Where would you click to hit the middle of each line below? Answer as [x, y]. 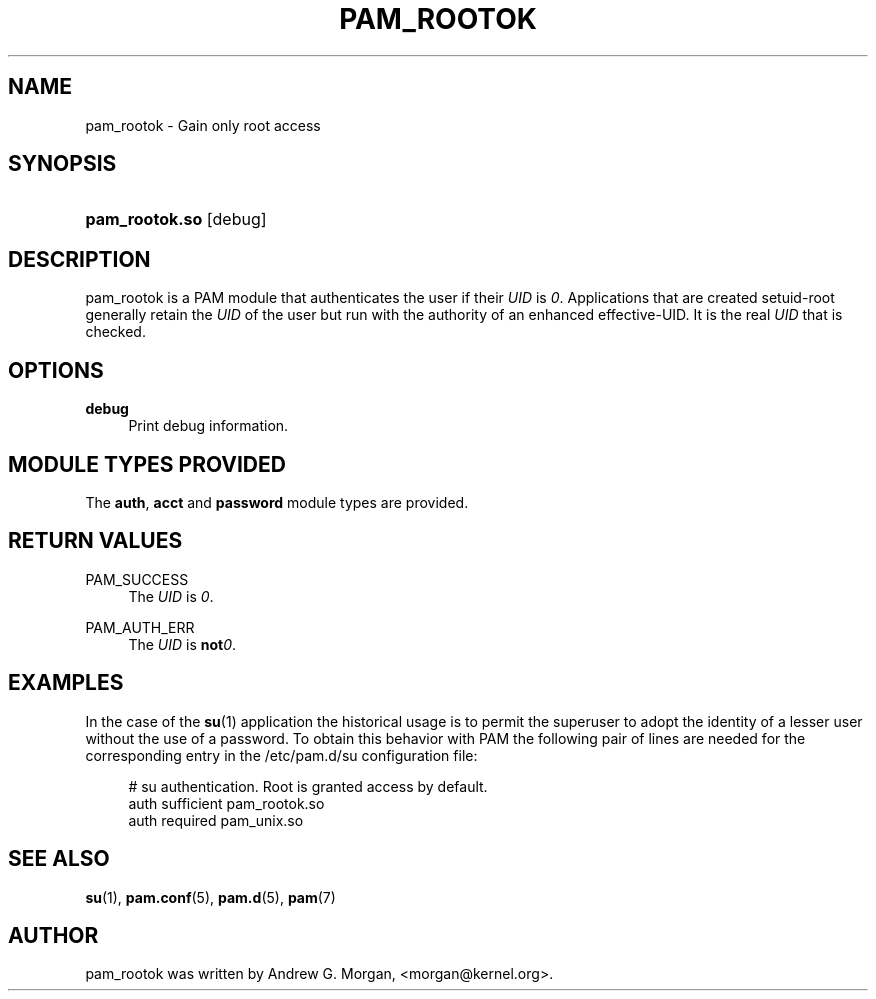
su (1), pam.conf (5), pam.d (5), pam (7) [210, 897]
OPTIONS [56, 370]
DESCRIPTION [79, 259]
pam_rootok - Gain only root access [203, 125]
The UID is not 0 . [182, 644]
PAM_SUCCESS [137, 579]
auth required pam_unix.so [216, 820]
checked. [115, 332]
